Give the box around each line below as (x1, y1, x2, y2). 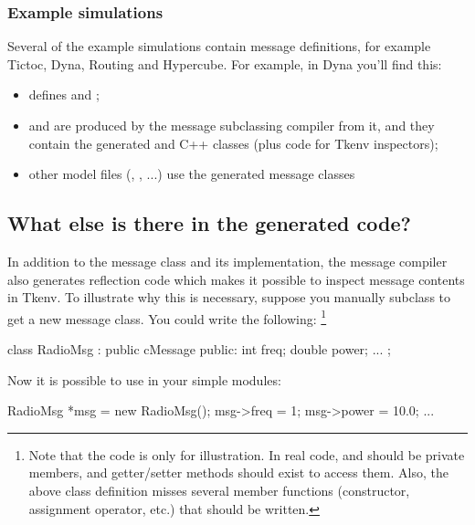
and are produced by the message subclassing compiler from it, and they (28, 116, 435, 134)
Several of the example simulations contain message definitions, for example (7, 37, 431, 56)
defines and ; (28, 85, 100, 104)
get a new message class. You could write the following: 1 (7, 306, 327, 328)
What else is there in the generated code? (7, 209, 411, 237)
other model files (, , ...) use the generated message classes (28, 164, 355, 184)
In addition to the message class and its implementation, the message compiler (7, 251, 448, 270)
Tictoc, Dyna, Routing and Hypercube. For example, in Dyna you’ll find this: (7, 54, 442, 73)
